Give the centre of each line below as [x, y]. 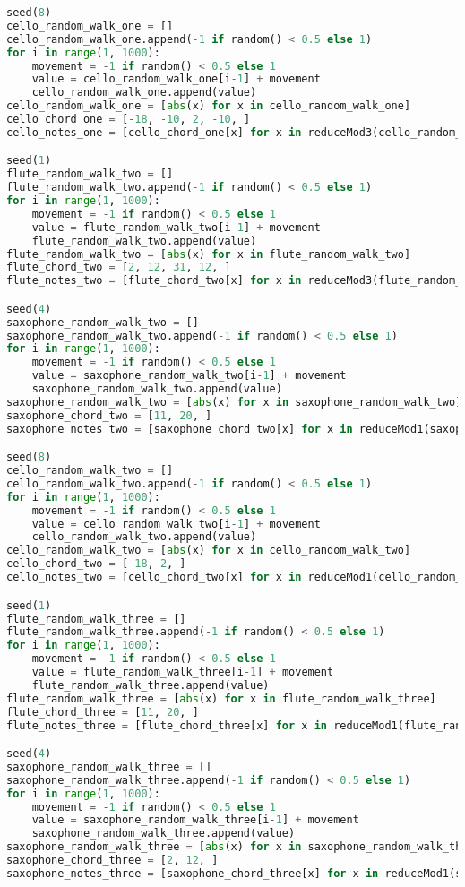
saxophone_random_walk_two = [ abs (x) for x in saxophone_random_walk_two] [234, 402]
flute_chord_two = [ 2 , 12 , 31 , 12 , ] [119, 267]
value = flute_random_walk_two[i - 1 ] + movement [176, 227]
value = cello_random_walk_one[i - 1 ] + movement [176, 79]
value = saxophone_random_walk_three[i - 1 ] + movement [195, 820]
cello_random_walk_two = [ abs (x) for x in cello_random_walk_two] [209, 551]
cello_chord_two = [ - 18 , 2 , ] [96, 564]
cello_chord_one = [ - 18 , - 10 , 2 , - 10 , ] [129, 119]
